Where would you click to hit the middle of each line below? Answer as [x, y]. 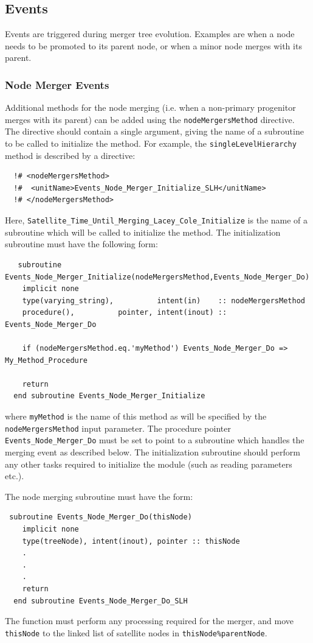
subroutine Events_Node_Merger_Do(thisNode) [101, 517]
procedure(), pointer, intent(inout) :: [125, 313]
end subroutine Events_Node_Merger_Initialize [109, 396]
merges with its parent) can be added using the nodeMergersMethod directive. [150, 119]
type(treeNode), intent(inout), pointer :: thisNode [131, 541]
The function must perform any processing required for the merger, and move [149, 621]
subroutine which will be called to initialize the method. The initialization [143, 232]
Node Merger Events [57, 84]
